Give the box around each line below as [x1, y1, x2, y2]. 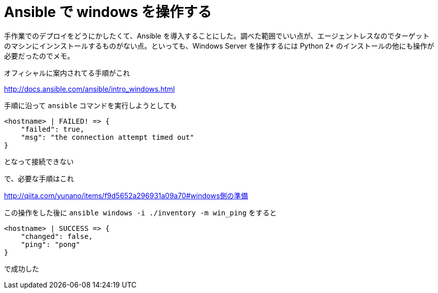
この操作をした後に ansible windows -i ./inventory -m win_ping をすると [4, 208, 277, 217]
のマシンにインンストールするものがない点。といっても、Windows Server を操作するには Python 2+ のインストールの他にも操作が [4, 41, 434, 50]
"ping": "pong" [21, 240, 80, 248]
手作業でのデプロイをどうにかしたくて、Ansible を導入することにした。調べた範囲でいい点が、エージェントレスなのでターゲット [4, 31, 430, 40]
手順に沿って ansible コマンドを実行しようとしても [4, 101, 177, 110]
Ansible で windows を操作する [4, 4, 212, 21]
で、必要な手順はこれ [4, 174, 74, 183]
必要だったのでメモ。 [4, 51, 74, 60]
